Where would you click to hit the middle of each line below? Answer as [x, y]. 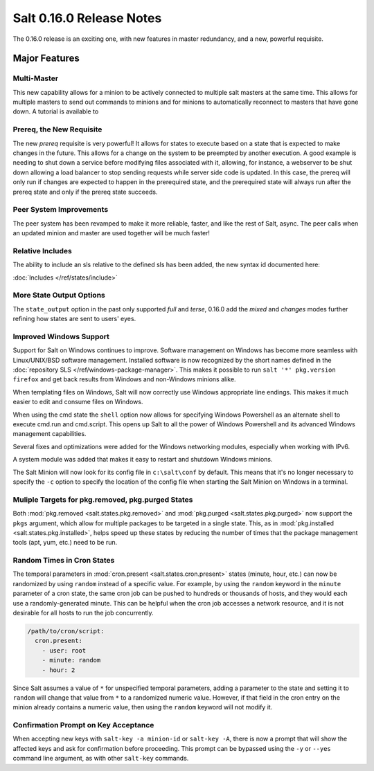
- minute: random [71, 660]
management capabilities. [50, 434]
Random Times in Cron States [64, 561]
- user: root [64, 650]
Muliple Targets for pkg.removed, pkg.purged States [103, 500]
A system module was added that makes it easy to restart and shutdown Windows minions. [143, 460]
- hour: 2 [59, 670]
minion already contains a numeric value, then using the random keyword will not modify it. [143, 707]
